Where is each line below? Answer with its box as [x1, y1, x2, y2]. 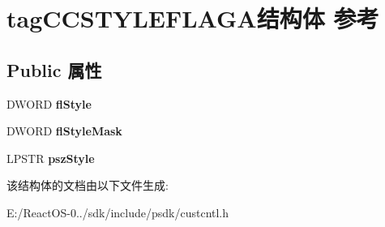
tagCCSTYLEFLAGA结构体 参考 [6, 2, 379, 35]
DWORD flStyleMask [6, 122, 122, 139]
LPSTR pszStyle [6, 149, 95, 166]
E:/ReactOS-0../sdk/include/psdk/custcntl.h [6, 203, 229, 221]
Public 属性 [6, 57, 102, 82]
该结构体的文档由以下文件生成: [6, 177, 169, 194]
